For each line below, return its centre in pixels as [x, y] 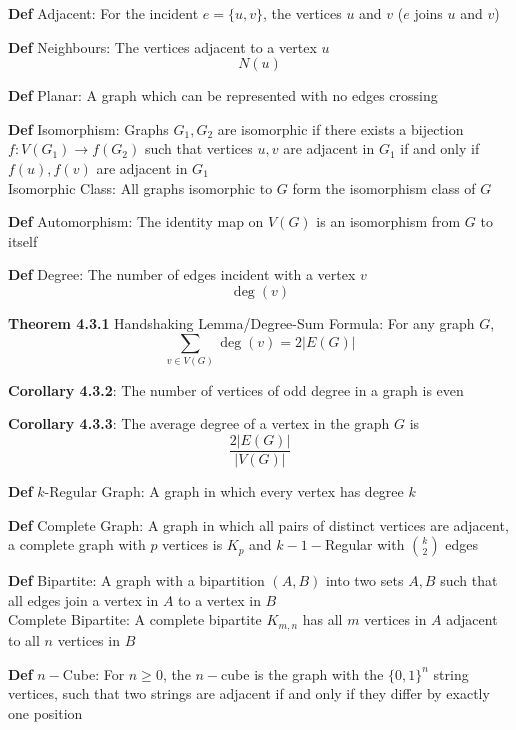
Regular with [364, 544]
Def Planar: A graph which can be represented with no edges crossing [223, 95]
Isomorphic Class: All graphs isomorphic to [140, 187]
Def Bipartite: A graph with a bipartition [136, 580]
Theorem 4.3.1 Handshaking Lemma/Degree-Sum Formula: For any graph [241, 322]
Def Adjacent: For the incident [103, 13]
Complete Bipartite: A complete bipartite [135, 619]
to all [24, 639]
